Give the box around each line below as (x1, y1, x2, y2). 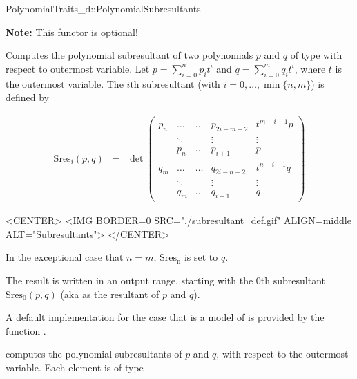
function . (6, 323, 46, 338)
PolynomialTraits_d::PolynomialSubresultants (6, 1, 201, 15)
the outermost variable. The (6, 76, 124, 91)
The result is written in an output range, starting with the (6, 273, 253, 288)
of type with (290, 48, 342, 62)
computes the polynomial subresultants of (6, 346, 182, 361)
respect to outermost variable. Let (6, 61, 150, 75)
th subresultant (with (130, 76, 220, 91)
